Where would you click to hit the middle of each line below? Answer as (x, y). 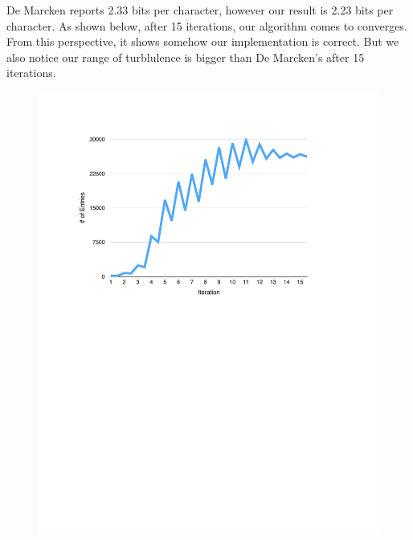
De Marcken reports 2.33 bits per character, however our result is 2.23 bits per (200, 10)
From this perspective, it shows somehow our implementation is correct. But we (203, 41)
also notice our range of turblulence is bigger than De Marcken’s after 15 (186, 57)
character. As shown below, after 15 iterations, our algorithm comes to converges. (207, 25)
